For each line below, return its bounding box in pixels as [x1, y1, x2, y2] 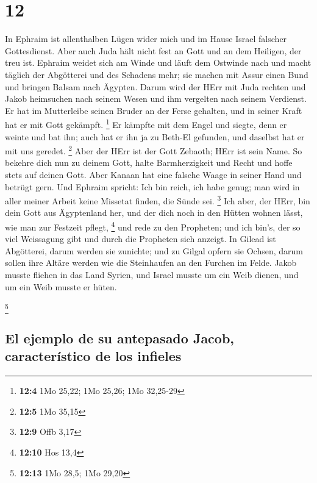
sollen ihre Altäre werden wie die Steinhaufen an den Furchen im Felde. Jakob [5, 256, 297, 269]
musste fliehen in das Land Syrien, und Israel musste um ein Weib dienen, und [5, 268, 299, 281]
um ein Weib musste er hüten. [5, 280, 117, 293]
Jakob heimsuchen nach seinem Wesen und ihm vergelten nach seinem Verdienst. [5, 92, 307, 105]
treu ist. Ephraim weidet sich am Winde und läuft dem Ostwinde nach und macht [5, 56, 312, 69]
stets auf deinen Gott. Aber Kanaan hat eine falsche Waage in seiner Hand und [5, 168, 302, 181]
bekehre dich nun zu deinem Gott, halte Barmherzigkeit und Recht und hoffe [5, 156, 293, 169]
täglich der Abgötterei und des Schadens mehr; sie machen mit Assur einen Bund [5, 68, 308, 80]
